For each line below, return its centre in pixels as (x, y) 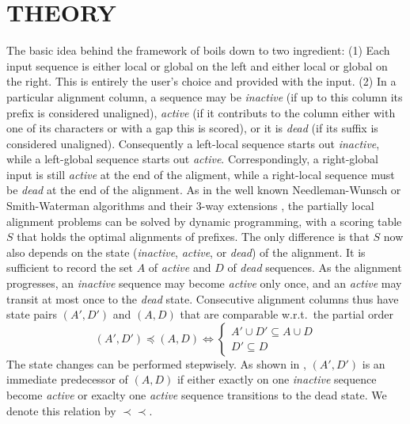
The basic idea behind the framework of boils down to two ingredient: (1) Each (198, 50)
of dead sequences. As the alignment (315, 267)
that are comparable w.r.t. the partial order (287, 314)
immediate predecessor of (67, 379)
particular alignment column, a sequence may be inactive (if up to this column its (205, 96)
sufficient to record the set (70, 267)
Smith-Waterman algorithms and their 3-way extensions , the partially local (190, 206)
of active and (180, 267)
